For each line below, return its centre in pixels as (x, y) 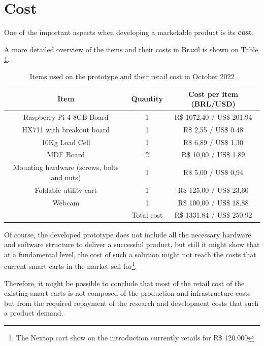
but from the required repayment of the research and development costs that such (131, 303)
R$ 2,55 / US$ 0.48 (213, 129)
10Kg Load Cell (66, 142)
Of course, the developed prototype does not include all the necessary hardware (128, 234)
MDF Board (66, 154)
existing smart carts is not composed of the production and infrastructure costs (127, 293)
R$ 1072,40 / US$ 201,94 (213, 116)
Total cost (147, 215)
